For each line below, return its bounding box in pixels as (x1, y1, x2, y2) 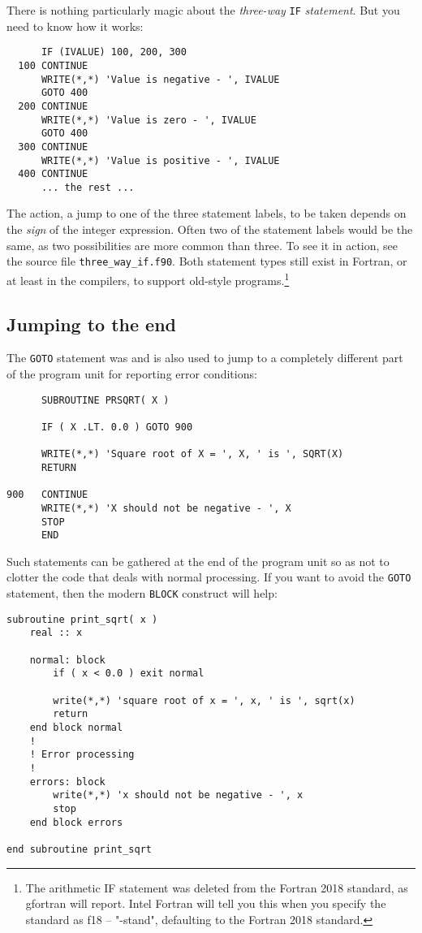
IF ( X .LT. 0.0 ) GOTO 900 (41, 421, 193, 433)
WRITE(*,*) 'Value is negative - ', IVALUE (41, 73, 280, 85)
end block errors (29, 816, 123, 828)
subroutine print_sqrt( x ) (6, 613, 158, 625)
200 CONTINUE (18, 100, 88, 112)
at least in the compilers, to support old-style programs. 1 (6, 269, 290, 288)
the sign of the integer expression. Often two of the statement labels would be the (6, 221, 413, 238)
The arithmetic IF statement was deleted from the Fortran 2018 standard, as (25, 879, 408, 896)
